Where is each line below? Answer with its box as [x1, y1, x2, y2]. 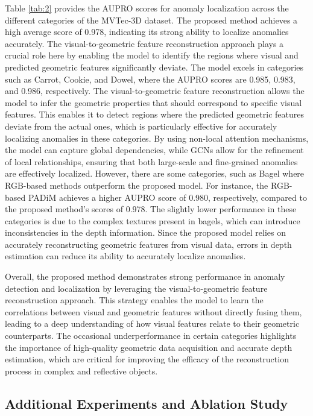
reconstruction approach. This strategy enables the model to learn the [5, 294, 264, 306]
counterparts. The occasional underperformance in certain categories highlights [5, 329, 297, 342]
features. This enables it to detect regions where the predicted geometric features [5, 108, 305, 121]
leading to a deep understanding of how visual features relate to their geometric [5, 317, 300, 330]
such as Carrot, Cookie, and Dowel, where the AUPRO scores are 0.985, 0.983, [5, 72, 296, 85]
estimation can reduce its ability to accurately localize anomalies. [5, 250, 246, 262]
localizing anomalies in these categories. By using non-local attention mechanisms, [5, 131, 309, 144]
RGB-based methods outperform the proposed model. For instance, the [5, 178, 268, 191]
